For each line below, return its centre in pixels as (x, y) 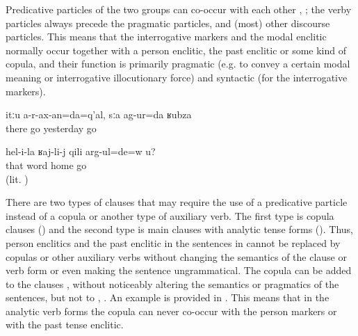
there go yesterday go (51, 128)
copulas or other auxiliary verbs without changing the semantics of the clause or (176, 256)
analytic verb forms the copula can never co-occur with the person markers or (171, 311)
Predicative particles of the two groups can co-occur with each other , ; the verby (179, 9)
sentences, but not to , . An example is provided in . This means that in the (168, 297)
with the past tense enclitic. (65, 325)
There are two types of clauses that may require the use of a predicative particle (177, 202)
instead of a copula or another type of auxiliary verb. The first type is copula (170, 215)
